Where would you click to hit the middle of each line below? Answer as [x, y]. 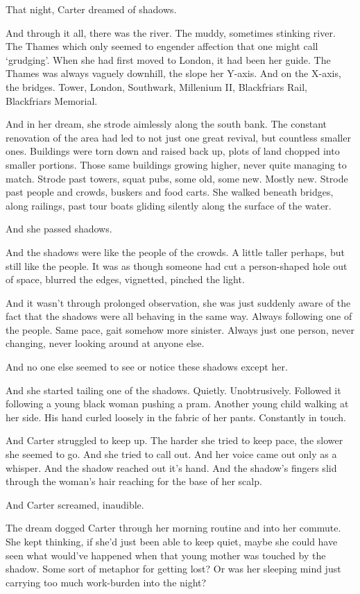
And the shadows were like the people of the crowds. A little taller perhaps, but [175, 252]
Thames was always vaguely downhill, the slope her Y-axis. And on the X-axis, [173, 73]
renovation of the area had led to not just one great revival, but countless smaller [178, 137]
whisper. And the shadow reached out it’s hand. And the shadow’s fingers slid [171, 467]
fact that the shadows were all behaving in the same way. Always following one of [179, 316]
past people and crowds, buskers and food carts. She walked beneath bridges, [170, 192]
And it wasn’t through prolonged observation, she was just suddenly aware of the [178, 302]
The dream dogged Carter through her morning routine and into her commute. [173, 528]
